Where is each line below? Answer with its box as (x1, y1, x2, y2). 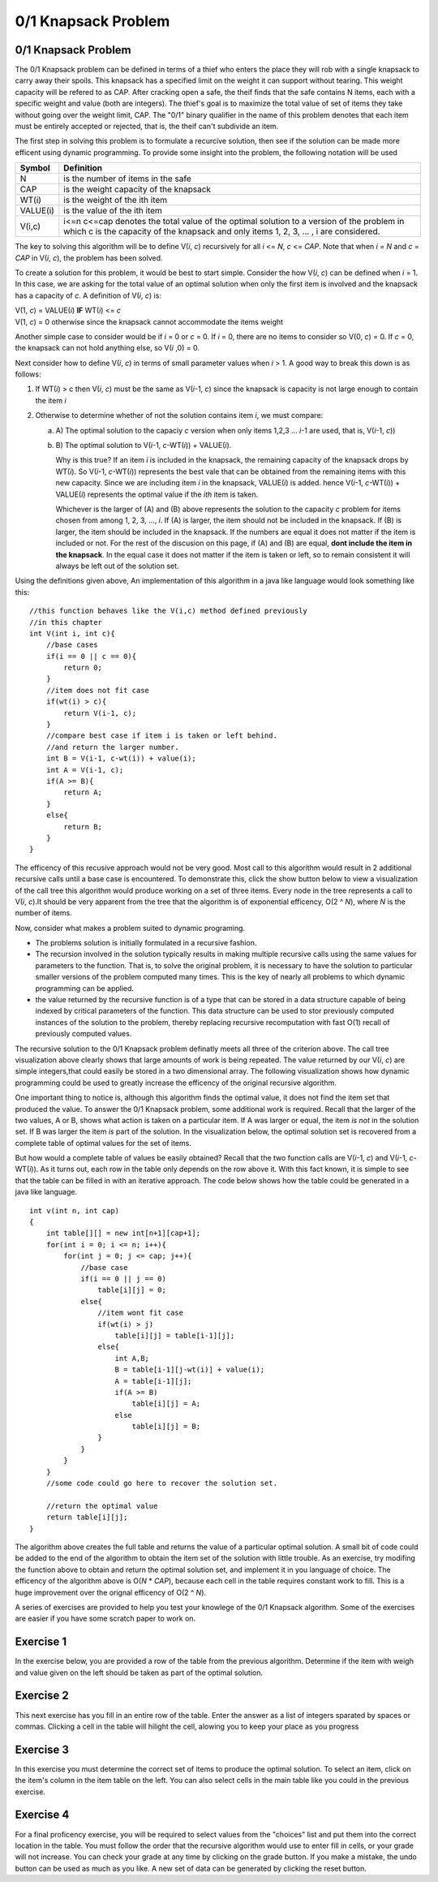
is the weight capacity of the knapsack (63, 183, 211, 195)
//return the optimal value (45, 1501, 158, 1510)
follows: (15, 369, 41, 379)
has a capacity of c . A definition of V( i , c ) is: (15, 291, 162, 300)
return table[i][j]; (45, 1513, 128, 1522)
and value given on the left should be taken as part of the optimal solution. (15, 1668, 264, 1677)
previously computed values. (35, 1029, 132, 1039)
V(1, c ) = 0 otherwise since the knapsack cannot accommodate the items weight (15, 317, 284, 326)
